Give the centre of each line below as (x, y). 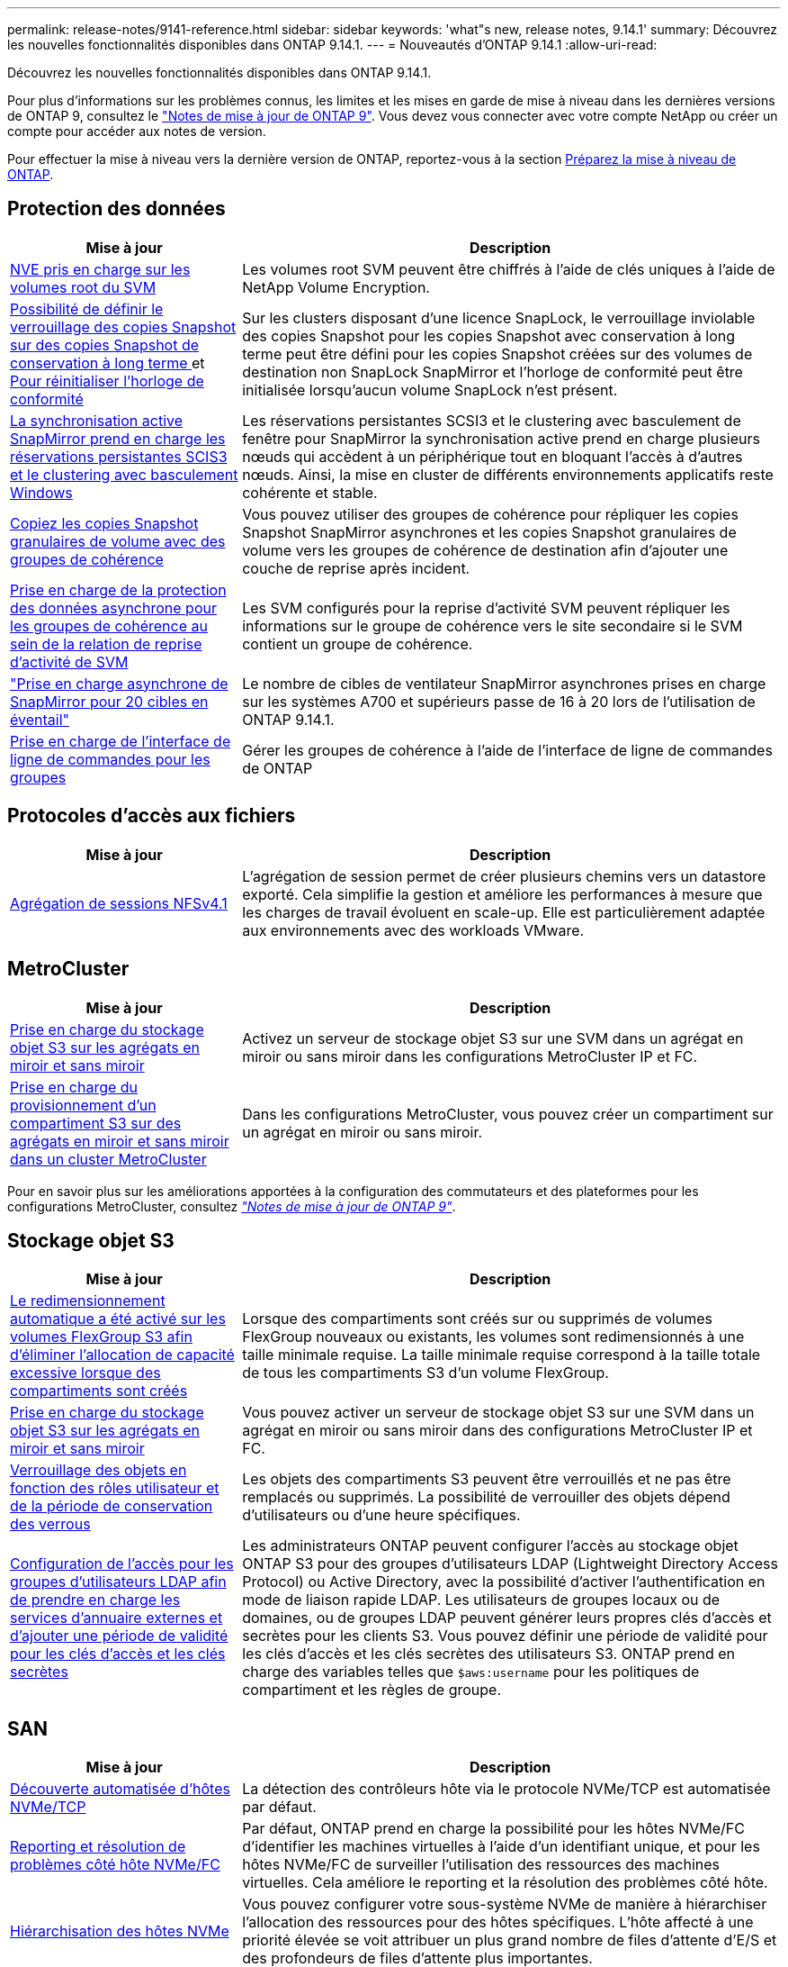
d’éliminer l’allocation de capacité (122, 1355)
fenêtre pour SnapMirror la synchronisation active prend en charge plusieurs (501, 438)
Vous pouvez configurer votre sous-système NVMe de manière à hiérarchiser (505, 1904)
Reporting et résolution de (98, 1847)
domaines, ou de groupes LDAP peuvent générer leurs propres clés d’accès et (507, 1618)
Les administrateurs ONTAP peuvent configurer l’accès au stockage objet (490, 1546)
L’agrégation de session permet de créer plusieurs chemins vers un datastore (504, 876)
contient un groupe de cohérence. (358, 644)
